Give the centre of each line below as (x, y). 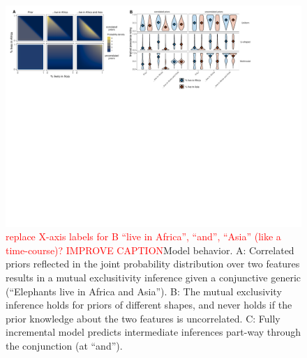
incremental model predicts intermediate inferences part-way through (153, 332)
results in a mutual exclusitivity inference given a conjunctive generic (153, 277)
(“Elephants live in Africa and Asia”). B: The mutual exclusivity (144, 291)
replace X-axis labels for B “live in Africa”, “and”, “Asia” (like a (143, 236)
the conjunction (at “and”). (64, 345)
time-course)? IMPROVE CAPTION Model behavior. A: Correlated (150, 250)
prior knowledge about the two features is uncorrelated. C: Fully (143, 318)
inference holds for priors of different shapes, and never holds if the (149, 305)
